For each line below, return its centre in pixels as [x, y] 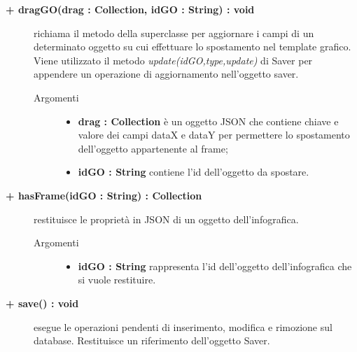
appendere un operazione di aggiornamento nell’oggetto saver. [166, 74]
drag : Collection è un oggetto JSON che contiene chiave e [208, 121]
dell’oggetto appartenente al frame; [153, 148]
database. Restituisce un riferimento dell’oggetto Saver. [152, 340]
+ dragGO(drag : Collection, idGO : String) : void [130, 9]
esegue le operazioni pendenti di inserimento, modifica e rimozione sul [183, 326]
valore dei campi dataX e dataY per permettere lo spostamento [214, 135]
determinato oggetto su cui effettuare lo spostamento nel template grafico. [192, 47]
